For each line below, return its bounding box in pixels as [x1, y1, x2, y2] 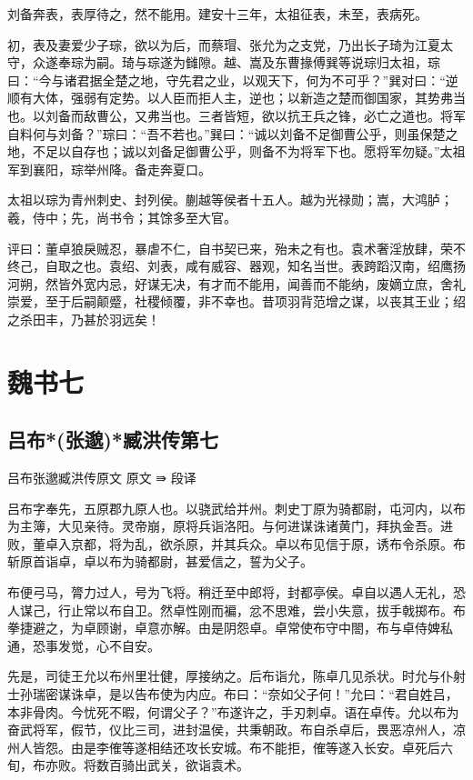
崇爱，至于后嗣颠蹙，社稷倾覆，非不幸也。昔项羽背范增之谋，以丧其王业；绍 [7, 292, 466, 311]
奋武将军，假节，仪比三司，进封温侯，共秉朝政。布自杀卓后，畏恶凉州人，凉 [7, 720, 466, 739]
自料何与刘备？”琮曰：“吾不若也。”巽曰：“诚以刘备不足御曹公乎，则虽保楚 [7, 124, 446, 143]
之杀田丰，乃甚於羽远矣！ [7, 309, 160, 328]
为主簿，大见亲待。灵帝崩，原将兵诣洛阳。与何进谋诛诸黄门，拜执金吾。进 [7, 516, 453, 535]
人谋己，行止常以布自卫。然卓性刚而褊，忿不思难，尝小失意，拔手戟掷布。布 [7, 600, 466, 619]
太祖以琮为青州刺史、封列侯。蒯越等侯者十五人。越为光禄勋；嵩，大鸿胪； [7, 190, 453, 209]
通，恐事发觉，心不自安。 [7, 635, 160, 655]
